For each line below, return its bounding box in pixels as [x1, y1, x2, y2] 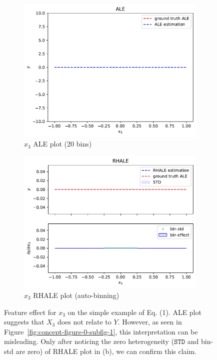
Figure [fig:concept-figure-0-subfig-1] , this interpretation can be [4, 326, 198, 336]
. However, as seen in [117, 316, 182, 327]
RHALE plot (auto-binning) [33, 289, 119, 300]
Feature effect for [4, 306, 56, 317]
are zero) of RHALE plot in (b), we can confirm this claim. [15, 345, 197, 356]
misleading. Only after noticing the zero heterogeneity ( [4, 336, 174, 346]
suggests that [4, 316, 44, 327]
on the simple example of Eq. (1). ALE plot [67, 306, 201, 317]
